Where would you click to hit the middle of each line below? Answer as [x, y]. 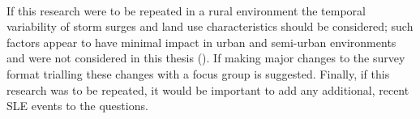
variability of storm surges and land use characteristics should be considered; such [210, 26]
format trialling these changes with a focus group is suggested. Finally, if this [198, 73]
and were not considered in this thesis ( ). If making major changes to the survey [206, 58]
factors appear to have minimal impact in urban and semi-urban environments [201, 42]
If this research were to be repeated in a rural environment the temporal [186, 10]
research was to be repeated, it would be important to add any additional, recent [208, 89]
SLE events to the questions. [77, 106]
